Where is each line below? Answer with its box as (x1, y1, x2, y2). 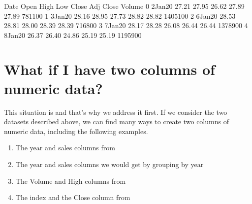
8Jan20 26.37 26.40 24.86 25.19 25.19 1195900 (4, 30, 142, 40)
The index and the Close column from (15, 192, 130, 203)
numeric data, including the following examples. (4, 126, 148, 136)
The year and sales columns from (15, 142, 115, 153)
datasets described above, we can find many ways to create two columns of (4, 116, 229, 127)
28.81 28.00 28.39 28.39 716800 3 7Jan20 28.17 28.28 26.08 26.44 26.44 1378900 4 (4, 20, 248, 31)
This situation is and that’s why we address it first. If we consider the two (4, 106, 227, 117)
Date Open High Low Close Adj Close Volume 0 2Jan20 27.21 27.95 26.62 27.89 (4, 1, 245, 11)
